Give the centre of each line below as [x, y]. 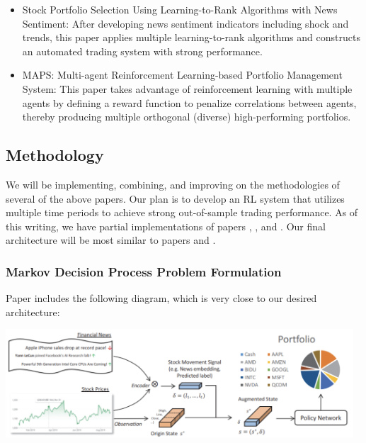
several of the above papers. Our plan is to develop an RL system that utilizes [175, 198]
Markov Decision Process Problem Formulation [144, 271]
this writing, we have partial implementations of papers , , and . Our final [166, 226]
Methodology [55, 155]
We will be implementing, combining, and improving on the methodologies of [173, 184]
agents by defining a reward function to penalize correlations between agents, [189, 102]
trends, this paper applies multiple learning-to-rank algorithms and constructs [191, 37]
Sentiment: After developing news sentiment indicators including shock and [185, 23]
